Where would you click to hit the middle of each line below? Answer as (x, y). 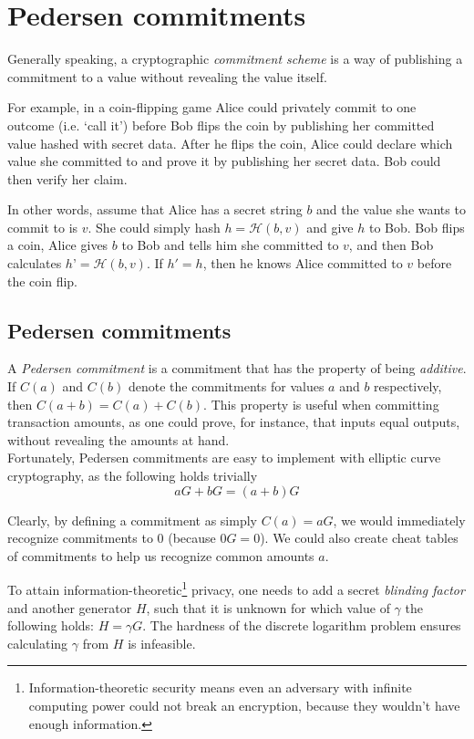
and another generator (70, 607)
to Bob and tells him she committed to (230, 245)
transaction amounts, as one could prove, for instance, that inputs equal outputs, (234, 422)
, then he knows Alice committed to (303, 263)
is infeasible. (162, 643)
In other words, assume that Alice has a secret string (155, 209)
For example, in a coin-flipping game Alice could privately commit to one (212, 107)
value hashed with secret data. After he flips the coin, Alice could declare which (230, 143)
